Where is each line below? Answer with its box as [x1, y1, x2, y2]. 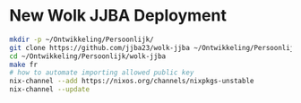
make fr [9, 60, 39, 69]
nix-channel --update [9, 85, 90, 94]
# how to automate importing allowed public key [9, 68, 194, 77]
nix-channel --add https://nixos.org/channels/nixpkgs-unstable [9, 77, 254, 86]
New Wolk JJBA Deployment [9, 5, 227, 26]
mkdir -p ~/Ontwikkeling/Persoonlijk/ [9, 35, 154, 44]
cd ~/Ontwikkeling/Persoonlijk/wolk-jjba [9, 51, 167, 61]
